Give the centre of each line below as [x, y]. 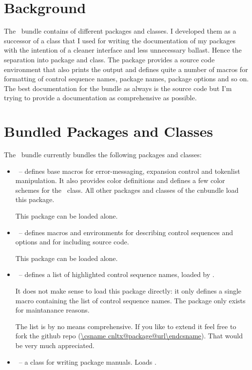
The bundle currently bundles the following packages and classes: [103, 154]
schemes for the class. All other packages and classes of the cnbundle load [127, 190]
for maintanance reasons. [52, 310]
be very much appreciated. [55, 345]
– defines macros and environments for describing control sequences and [126, 232]
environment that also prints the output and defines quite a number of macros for [126, 69]
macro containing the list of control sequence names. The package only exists [130, 300]
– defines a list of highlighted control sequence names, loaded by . [116, 274]
